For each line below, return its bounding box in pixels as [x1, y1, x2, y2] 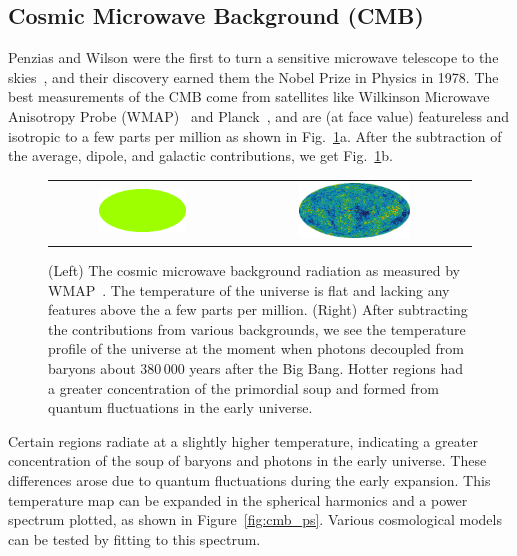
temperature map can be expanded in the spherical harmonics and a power [8, 489, 468, 510]
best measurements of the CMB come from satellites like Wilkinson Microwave [8, 86, 490, 107]
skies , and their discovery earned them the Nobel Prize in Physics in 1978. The [8, 66, 499, 87]
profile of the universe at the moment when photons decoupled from [48, 338, 464, 359]
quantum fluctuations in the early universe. [48, 397, 313, 418]
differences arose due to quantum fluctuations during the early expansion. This [8, 469, 491, 490]
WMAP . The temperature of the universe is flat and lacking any [48, 279, 450, 300]
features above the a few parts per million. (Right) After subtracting [48, 299, 468, 320]
